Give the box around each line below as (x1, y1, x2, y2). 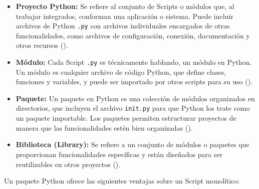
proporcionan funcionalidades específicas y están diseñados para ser (16, 149, 222, 159)
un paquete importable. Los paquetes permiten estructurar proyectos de (16, 113, 236, 123)
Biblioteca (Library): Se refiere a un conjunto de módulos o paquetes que (16, 139, 249, 150)
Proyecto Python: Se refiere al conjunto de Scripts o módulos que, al (16, 1, 234, 11)
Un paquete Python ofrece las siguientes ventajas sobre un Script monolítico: (4, 176, 240, 186)
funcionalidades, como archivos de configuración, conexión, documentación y (16, 30, 250, 40)
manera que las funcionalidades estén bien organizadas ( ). (16, 122, 193, 133)
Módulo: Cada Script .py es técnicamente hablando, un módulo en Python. (16, 57, 252, 67)
